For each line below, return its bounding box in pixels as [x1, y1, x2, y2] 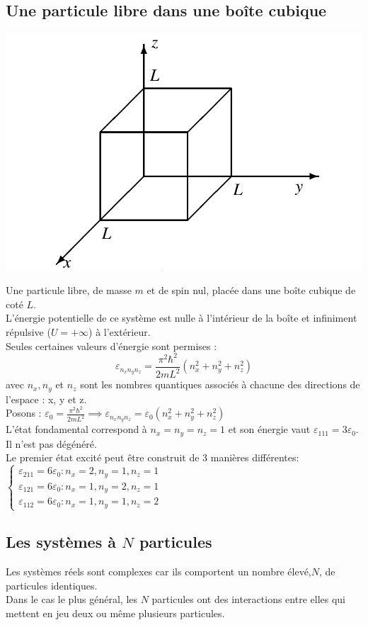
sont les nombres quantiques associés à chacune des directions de [80, 377, 360, 392]
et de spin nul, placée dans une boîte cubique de [146, 283, 356, 298]
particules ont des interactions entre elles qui [151, 592, 345, 607]
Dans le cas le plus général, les [6, 592, 138, 607]
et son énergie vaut [228, 422, 311, 437]
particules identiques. [6, 578, 98, 592]
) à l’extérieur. [88, 325, 151, 339]
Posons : [6, 405, 42, 420]
